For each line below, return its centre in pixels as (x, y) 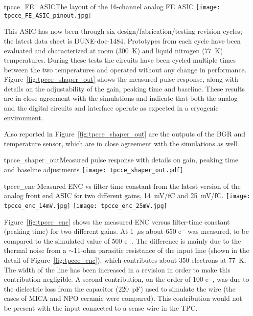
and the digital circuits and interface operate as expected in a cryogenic (111, 108)
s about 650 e (161, 231)
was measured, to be (218, 231)
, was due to (231, 279)
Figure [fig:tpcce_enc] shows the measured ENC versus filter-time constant (117, 221)
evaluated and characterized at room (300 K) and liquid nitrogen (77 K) (114, 50)
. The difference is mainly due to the (186, 240)
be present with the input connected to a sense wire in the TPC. (101, 307)
